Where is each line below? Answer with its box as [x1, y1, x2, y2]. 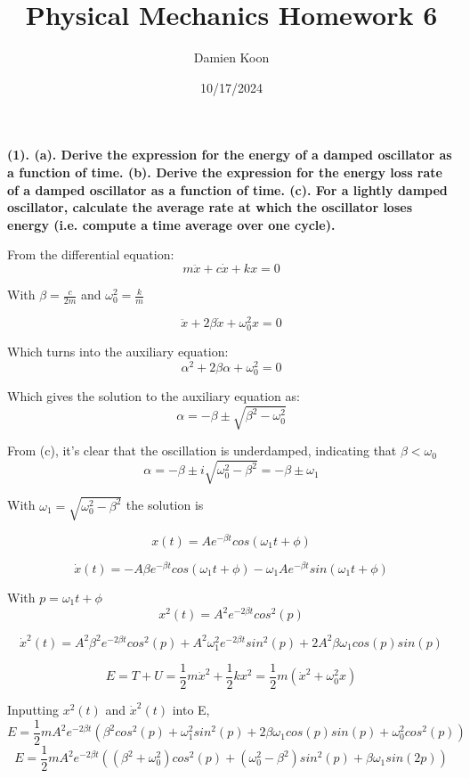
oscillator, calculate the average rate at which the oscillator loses [7, 198, 412, 217]
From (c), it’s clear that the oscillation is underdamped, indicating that [7, 441, 397, 460]
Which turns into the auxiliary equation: [7, 342, 229, 361]
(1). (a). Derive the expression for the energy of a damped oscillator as [7, 145, 452, 164]
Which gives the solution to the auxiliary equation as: [7, 386, 300, 405]
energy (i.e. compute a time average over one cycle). [7, 215, 336, 233]
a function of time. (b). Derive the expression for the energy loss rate [7, 162, 442, 181]
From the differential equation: [7, 245, 174, 264]
